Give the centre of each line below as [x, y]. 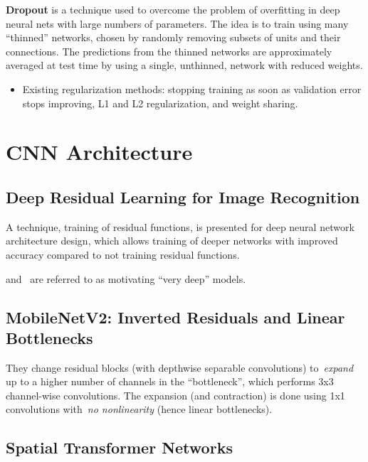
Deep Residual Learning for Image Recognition [183, 197]
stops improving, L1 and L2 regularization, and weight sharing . [160, 103]
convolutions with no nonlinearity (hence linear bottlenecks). [139, 409]
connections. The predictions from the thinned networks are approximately [169, 51]
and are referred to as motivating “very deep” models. [126, 278]
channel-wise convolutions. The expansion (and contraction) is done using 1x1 [175, 395]
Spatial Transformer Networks [119, 447]
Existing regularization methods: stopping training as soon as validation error [192, 88]
